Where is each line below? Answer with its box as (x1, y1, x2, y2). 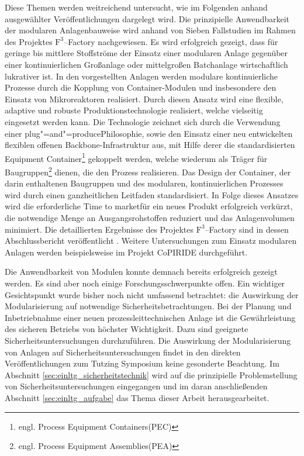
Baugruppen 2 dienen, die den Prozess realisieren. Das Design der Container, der (5, 164, 291, 178)
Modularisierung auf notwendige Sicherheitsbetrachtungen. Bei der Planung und (5, 300, 292, 312)
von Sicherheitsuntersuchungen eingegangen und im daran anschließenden (5, 380, 268, 392)
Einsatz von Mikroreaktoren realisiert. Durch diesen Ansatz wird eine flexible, (5, 92, 284, 105)
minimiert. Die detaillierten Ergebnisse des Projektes (5, 223, 194, 235)
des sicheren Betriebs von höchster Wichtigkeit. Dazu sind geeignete (5, 323, 248, 335)
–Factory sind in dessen (205, 223, 289, 235)
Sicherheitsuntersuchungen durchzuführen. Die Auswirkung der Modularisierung (5, 334, 291, 346)
